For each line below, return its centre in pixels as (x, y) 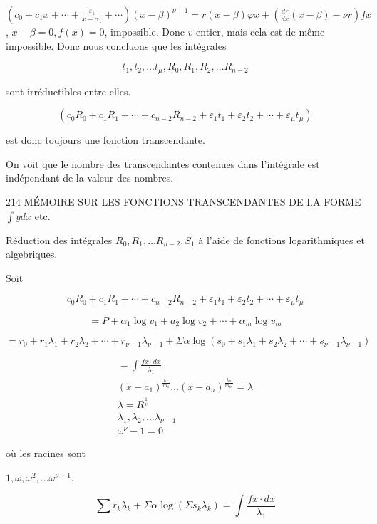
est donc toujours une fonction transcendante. (105, 140)
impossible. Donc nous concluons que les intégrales (116, 45)
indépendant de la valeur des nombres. (90, 178)
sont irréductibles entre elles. (68, 91)
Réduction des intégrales (59, 240)
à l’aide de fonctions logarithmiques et (282, 240)
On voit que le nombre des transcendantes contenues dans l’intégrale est (163, 163)
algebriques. (32, 254)
